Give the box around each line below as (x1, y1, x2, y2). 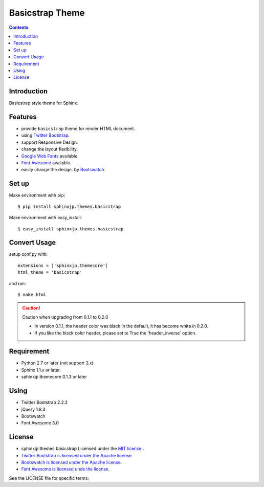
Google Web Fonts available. (21, 153, 79, 159)
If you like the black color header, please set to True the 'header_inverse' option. (34, 330, 197, 336)
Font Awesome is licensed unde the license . (21, 466, 110, 472)
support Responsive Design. (21, 139, 78, 145)
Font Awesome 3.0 (21, 420, 59, 426)
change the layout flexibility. (21, 146, 78, 152)
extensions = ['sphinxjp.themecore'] (18, 263, 109, 268)
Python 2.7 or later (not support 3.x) (21, 360, 94, 366)
